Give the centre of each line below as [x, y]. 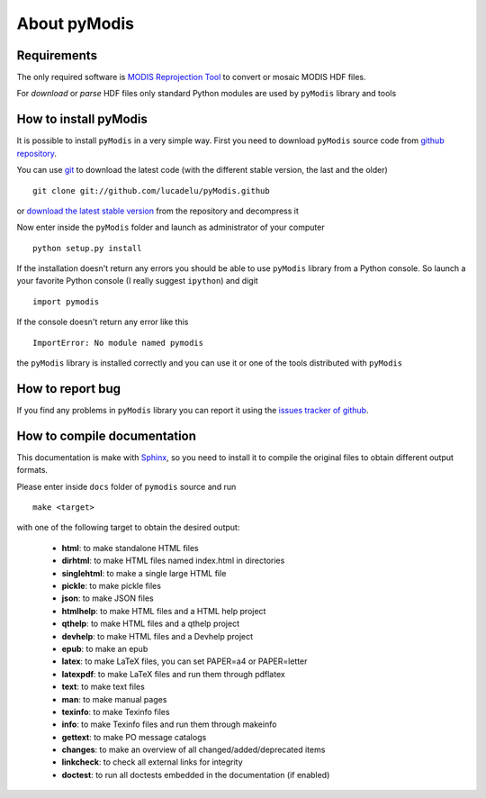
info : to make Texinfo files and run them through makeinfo [169, 724]
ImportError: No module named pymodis [118, 343]
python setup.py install [87, 248]
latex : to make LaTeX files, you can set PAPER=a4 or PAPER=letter [184, 661]
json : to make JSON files [108, 598]
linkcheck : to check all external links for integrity [152, 762]
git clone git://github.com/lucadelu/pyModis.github [151, 190]
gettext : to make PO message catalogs [134, 737]
